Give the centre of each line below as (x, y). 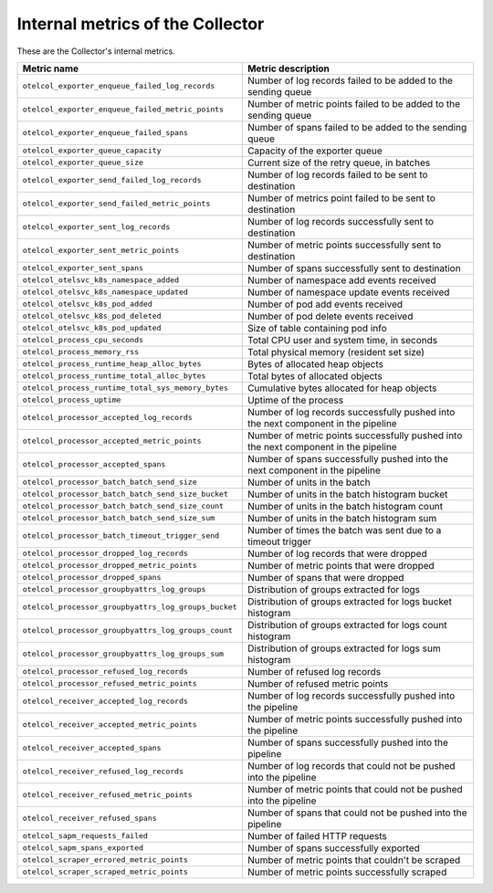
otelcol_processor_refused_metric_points (110, 683)
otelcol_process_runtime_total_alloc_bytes (114, 376)
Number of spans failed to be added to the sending (357, 127)
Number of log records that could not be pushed (351, 765)
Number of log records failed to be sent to (337, 174)
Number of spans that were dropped (325, 577)
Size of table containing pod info (317, 328)
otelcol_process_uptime (72, 400)
